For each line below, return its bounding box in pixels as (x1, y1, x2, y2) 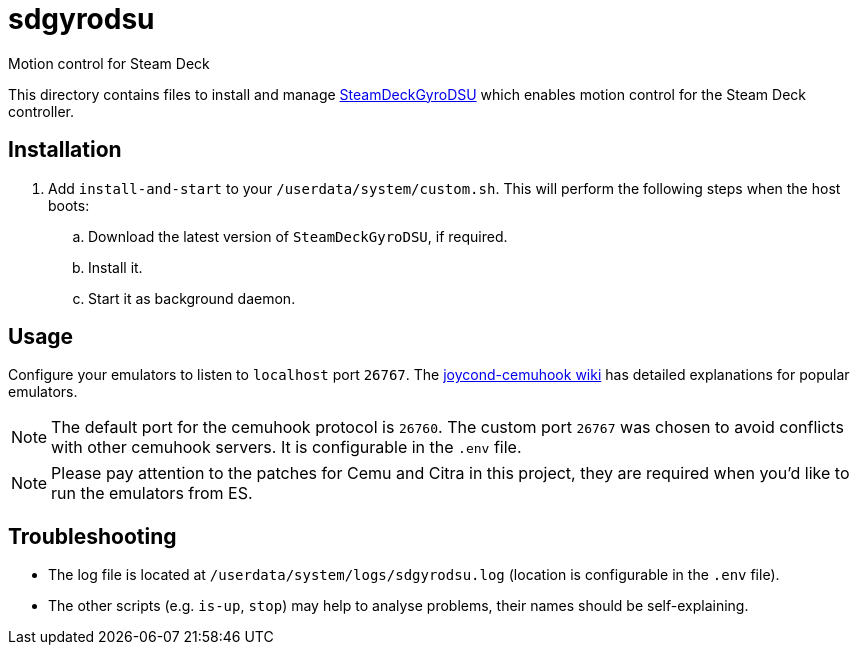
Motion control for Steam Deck (8, 54, 210, 72)
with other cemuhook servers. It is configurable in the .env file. (51, 437, 522, 458)
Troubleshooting (8, 523, 177, 549)
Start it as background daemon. (88, 289, 296, 307)
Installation (8, 137, 122, 163)
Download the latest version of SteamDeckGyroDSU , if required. (88, 227, 508, 245)
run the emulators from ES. (51, 483, 253, 504)
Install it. (88, 258, 143, 276)
